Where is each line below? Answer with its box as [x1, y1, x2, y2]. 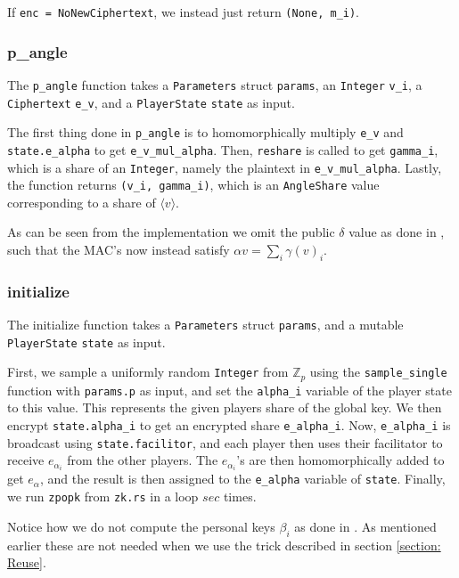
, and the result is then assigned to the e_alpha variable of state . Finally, [39, 469, 446, 488]
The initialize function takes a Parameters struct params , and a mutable [7, 315, 404, 334]
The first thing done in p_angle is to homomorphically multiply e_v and [7, 123, 404, 142]
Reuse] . [7, 553, 46, 572]
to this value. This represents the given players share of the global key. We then [7, 398, 442, 417]
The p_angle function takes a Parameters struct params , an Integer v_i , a [7, 75, 422, 94]
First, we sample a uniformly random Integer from [7, 362, 289, 381]
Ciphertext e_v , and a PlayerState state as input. [7, 93, 295, 111]
